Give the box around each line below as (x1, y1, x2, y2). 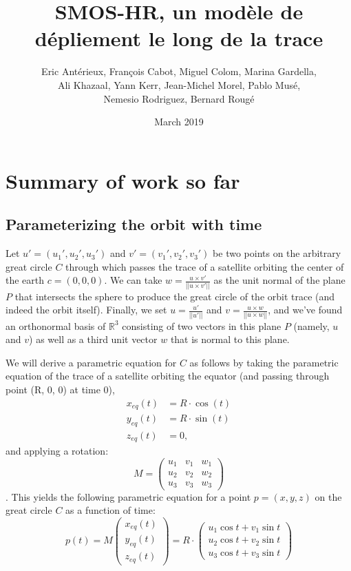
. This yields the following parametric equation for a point (6, 489, 251, 503)
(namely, (293, 318, 330, 333)
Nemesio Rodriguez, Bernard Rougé (103, 91, 255, 105)
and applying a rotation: (6, 444, 109, 458)
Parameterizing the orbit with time (6, 214, 262, 235)
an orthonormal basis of (6, 318, 106, 333)
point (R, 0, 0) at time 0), (6, 382, 115, 396)
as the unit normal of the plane (213, 273, 345, 287)
